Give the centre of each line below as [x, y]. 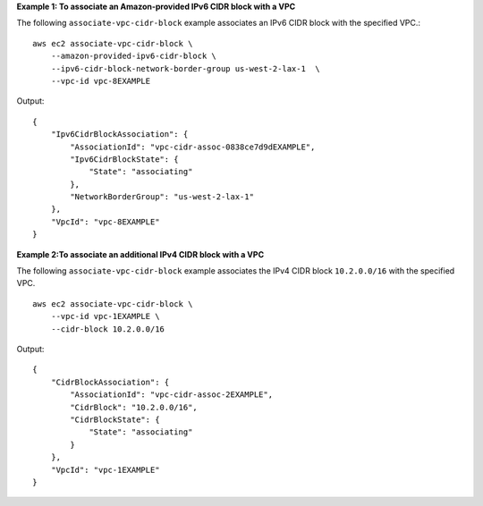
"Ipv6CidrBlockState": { [124, 159]
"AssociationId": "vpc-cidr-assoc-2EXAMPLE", [171, 395]
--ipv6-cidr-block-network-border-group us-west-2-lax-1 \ [186, 68]
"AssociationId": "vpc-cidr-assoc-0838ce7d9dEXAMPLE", [193, 147]
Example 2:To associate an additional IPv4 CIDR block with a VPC [140, 254]
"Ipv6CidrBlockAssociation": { [119, 135]
